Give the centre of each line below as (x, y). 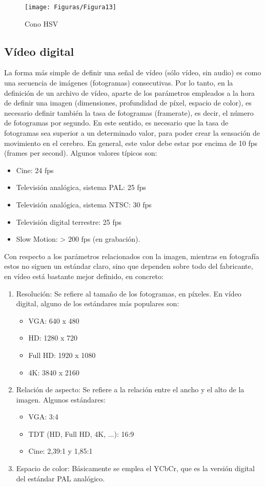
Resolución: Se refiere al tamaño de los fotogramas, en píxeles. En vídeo (129, 293)
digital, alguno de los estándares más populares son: (98, 303)
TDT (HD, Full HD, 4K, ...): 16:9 (81, 433)
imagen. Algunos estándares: (61, 399)
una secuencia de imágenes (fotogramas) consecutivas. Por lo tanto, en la (119, 83)
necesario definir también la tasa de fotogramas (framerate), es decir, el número (129, 112)
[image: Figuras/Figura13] (70, 7)
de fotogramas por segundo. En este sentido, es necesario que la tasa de (116, 123)
